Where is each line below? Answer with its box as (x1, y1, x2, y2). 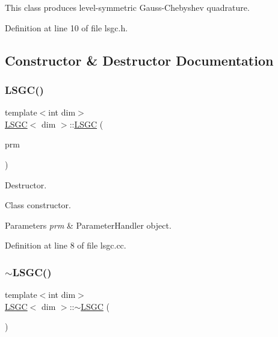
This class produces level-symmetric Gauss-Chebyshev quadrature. (5, 1, 250, 13)
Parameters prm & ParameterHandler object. (5, 218, 171, 231)
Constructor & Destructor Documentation (5, 51, 274, 69)
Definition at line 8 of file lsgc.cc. (5, 239, 126, 252)
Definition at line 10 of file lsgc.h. (5, 21, 128, 34)
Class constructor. (5, 199, 71, 211)
